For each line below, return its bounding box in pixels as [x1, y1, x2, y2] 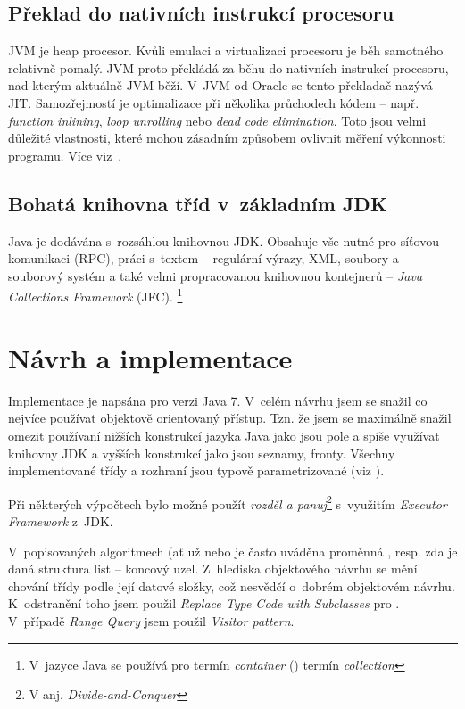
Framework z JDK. [8, 511, 113, 530]
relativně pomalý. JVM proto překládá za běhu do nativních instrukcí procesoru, [8, 58, 449, 77]
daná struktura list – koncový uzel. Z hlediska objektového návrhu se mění [8, 559, 418, 578]
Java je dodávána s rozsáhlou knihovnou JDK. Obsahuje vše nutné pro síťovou [8, 231, 439, 250]
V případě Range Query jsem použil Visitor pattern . [8, 611, 295, 630]
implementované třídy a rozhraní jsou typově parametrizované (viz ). [8, 461, 385, 480]
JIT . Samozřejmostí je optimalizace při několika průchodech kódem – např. [8, 93, 419, 111]
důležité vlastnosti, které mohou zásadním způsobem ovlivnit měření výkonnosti [8, 128, 446, 147]
